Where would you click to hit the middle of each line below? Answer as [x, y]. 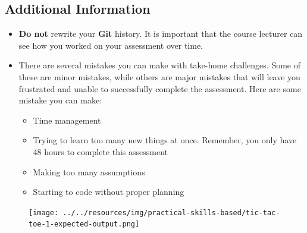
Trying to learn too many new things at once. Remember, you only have [165, 140]
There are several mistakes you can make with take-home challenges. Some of [160, 65]
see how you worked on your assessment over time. [111, 45]
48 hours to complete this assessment [100, 151]
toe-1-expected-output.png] [84, 224]
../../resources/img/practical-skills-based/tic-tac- [171, 212]
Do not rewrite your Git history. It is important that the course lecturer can [161, 34]
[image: [44, 212]
